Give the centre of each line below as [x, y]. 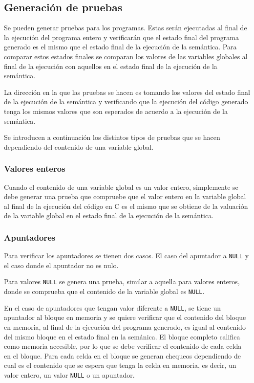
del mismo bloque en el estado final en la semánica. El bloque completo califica [122, 336]
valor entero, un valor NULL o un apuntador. [69, 374]
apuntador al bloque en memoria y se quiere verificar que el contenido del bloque [125, 317]
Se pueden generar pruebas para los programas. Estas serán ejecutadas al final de [126, 28]
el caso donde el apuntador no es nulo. [61, 265]
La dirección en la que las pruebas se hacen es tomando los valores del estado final [127, 92]
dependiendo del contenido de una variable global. [79, 146]
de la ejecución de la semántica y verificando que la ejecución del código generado [126, 101]
